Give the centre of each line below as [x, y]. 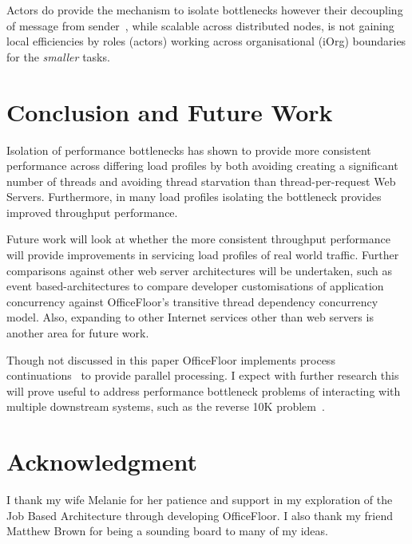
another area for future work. [78, 333]
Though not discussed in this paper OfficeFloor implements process [171, 359]
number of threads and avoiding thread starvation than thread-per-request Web [201, 181]
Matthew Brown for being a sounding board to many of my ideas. [167, 531]
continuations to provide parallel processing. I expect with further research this [203, 375]
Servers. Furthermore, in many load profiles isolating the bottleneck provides [194, 197]
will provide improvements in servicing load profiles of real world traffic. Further [203, 255]
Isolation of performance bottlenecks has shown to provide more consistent [189, 150]
